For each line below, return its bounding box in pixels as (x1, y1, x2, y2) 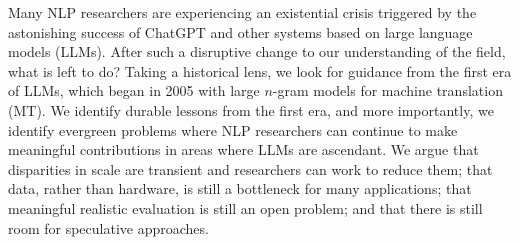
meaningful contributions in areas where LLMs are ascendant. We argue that (8, 139, 479, 160)
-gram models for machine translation (272, 80, 503, 101)
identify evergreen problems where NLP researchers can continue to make (8, 119, 458, 140)
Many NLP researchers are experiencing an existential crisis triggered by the (8, 2, 477, 22)
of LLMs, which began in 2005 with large (8, 80, 260, 101)
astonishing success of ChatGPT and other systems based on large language (8, 21, 473, 42)
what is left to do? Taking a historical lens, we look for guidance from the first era (8, 60, 512, 81)
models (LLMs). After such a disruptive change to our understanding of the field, (8, 41, 506, 62)
